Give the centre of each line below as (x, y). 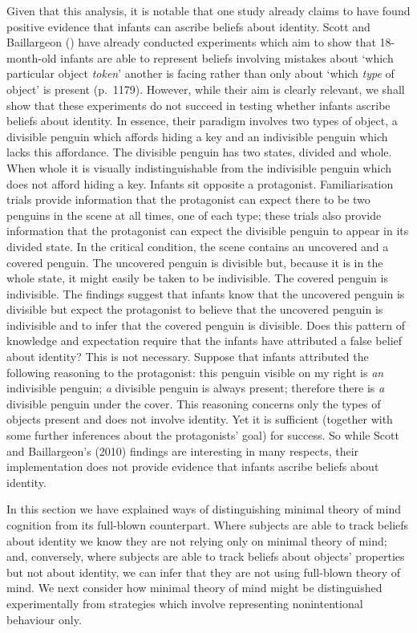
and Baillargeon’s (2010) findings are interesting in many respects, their (183, 450)
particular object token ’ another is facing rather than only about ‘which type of (200, 73)
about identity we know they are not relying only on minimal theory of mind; (197, 540)
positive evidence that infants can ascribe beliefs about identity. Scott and (188, 26)
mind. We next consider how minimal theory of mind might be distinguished (194, 588)
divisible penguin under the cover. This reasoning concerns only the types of (194, 403)
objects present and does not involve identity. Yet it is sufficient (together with (200, 419)
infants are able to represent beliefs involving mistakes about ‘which (227, 57)
